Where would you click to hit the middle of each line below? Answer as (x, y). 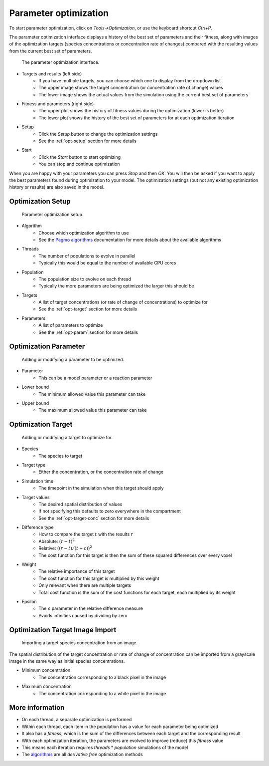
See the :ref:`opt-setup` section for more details (88, 141)
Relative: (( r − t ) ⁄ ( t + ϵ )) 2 (65, 548)
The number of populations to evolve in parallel (87, 256)
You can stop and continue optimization (79, 164)
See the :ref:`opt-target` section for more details (88, 309)
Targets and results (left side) (52, 74)
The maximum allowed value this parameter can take (93, 410)
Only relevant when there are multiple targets (85, 585)
